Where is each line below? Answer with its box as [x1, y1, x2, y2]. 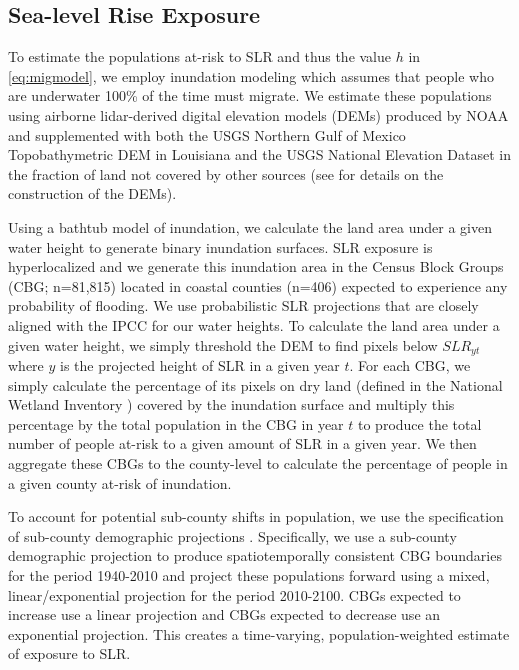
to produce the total [358, 413, 482, 434]
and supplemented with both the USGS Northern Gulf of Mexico [8, 124, 406, 145]
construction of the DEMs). [8, 183, 177, 204]
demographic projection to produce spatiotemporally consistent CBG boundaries [8, 545, 502, 566]
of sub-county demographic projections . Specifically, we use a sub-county [8, 525, 457, 546]
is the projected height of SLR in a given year [60, 354, 340, 375]
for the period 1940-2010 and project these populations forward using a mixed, [8, 564, 490, 585]
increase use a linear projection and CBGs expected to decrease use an [8, 604, 441, 625]
